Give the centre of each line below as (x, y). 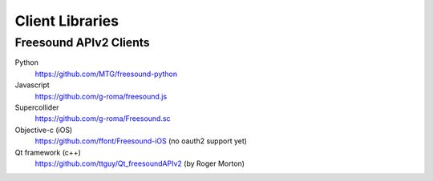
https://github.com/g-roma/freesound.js (101, 96)
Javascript (32, 85)
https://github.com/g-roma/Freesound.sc (103, 119)
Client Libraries (67, 21)
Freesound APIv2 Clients (82, 42)
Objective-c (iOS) (44, 130)
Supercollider (37, 107)
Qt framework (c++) (48, 152)
